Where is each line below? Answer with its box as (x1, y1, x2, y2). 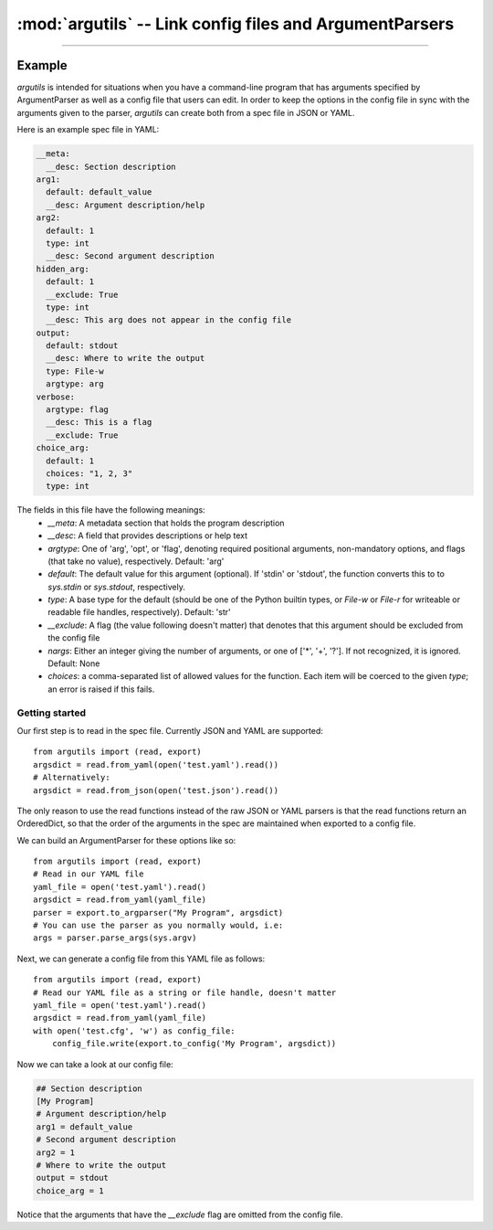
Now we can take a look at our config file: (16, 1058, 173, 1069)
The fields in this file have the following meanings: (16, 504, 205, 515)
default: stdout (46, 341, 119, 351)
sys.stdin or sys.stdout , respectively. (47, 581, 186, 592)
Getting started (16, 706, 87, 719)
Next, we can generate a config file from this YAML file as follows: (16, 953, 266, 964)
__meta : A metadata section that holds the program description (47, 517, 285, 528)
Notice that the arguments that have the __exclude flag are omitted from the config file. (16, 1209, 343, 1220)
